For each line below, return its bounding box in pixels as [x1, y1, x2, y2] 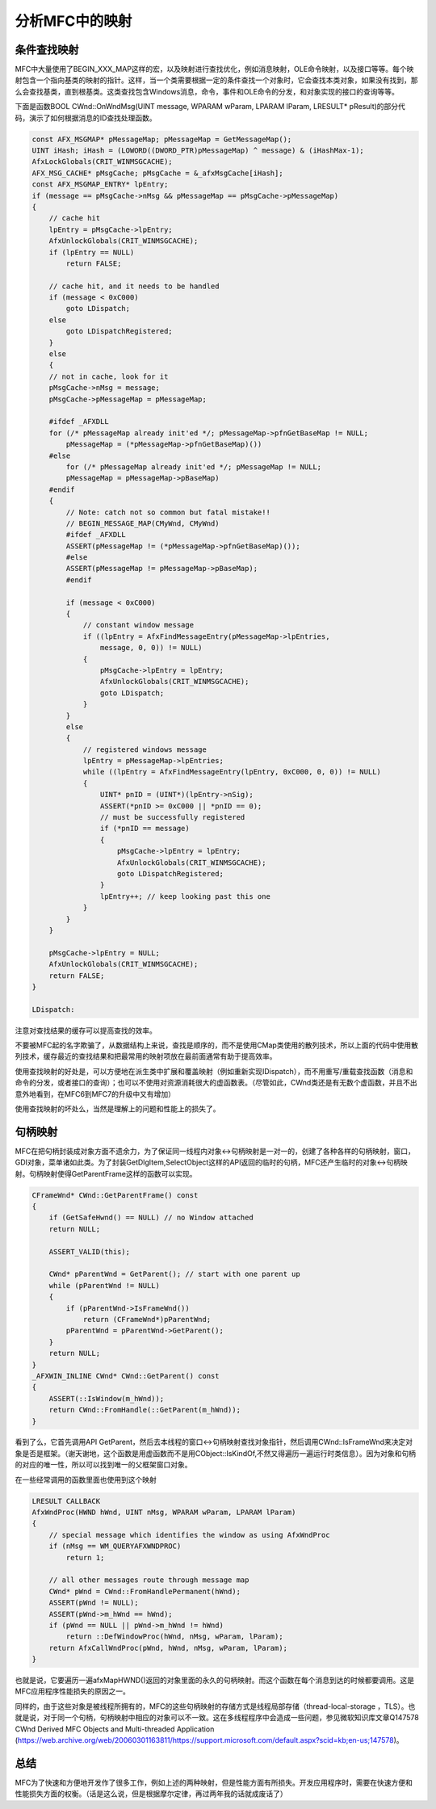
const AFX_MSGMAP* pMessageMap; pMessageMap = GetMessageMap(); [31, 134, 292, 144]
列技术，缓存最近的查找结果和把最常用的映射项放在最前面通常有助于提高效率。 [15, 1051, 277, 1061]
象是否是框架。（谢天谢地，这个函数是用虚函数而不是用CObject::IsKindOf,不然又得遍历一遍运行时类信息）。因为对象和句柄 [15, 1448, 416, 1458]
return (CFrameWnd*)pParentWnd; [82, 1315, 212, 1324]
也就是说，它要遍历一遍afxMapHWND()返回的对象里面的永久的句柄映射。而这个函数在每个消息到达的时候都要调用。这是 [15, 1676, 415, 1685]
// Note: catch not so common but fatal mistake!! [65, 507, 270, 517]
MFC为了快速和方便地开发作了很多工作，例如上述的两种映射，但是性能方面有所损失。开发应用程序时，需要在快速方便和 [15, 1778, 413, 1787]
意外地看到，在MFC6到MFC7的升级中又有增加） [15, 1089, 175, 1098]
